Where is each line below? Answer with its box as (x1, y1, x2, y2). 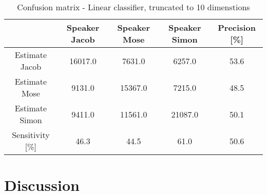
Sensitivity (12, 129, 50, 141)
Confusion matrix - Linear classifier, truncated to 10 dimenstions (17, 1, 250, 13)
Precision (218, 22, 256, 33)
